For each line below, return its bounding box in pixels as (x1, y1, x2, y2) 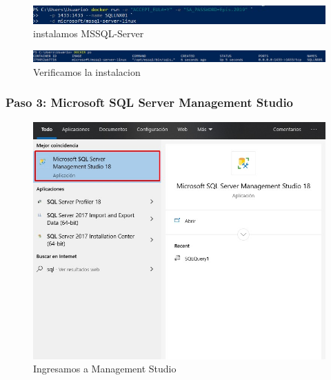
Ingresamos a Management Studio (33, 361, 177, 376)
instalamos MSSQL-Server (33, 26, 144, 41)
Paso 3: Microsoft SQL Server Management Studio (6, 94, 294, 111)
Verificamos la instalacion (33, 64, 141, 79)
